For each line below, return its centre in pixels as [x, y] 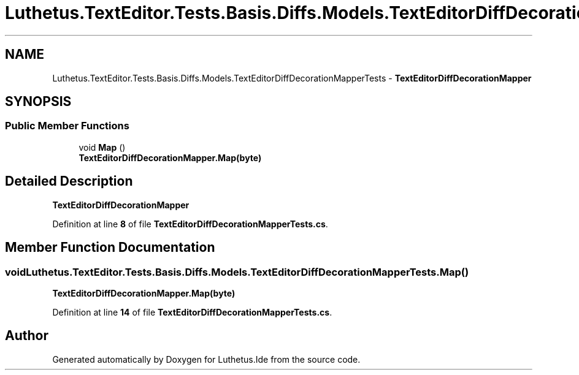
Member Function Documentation [110, 248]
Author [27, 336]
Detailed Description [69, 181]
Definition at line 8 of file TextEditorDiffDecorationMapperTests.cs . [190, 224]
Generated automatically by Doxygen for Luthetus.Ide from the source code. [206, 359]
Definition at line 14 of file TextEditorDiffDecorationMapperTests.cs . [192, 312]
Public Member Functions [67, 126]
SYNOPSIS [38, 102]
